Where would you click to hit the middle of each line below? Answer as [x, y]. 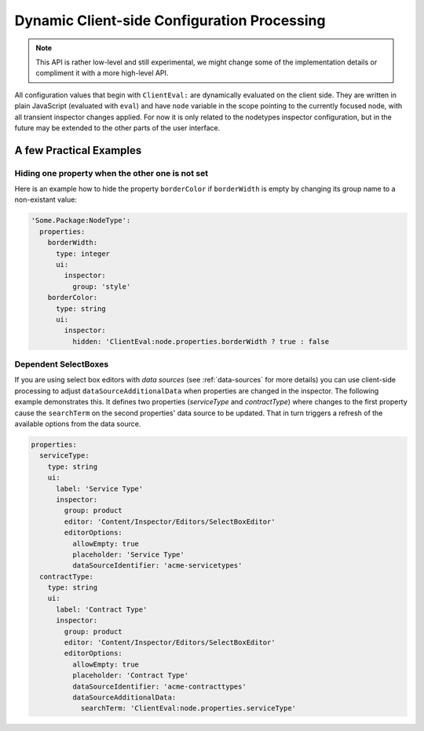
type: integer [83, 254]
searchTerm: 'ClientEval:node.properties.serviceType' [188, 708]
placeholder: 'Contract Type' [130, 676]
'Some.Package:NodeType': [81, 221]
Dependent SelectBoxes [62, 364]
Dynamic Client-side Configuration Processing [170, 20]
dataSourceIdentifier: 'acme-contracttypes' [159, 686]
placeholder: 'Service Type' [128, 554]
